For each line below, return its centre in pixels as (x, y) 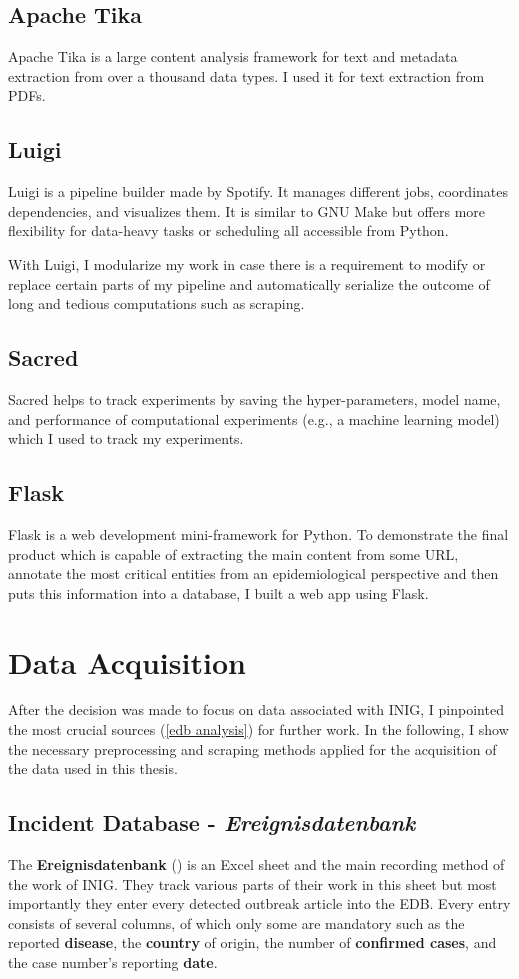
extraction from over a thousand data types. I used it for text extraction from (246, 75)
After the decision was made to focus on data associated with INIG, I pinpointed (256, 709)
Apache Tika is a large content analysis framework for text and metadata (233, 56)
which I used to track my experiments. (126, 438)
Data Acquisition (127, 661)
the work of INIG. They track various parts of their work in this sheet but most (252, 883)
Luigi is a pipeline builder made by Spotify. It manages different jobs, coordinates (258, 191)
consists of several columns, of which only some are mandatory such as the (236, 922)
